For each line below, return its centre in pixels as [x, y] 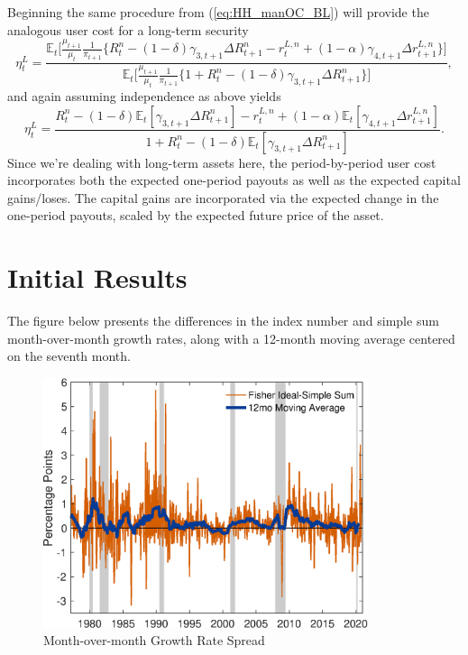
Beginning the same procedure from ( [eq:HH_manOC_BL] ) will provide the [218, 12]
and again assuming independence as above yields [144, 96]
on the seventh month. [69, 356]
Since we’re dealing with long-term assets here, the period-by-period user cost [222, 162]
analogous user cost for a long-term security [128, 29]
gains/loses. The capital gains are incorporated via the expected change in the [223, 197]
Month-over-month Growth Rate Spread [154, 640]
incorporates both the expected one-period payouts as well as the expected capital [234, 180]
